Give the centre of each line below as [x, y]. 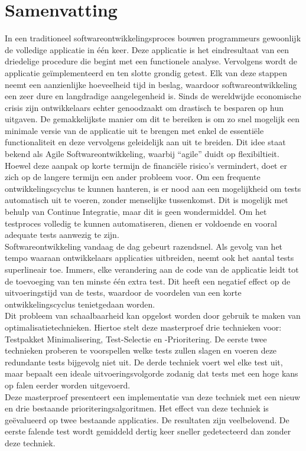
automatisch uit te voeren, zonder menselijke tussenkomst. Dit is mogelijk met [147, 200]
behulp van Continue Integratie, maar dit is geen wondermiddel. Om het [136, 212]
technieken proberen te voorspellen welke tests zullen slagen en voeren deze [141, 350]
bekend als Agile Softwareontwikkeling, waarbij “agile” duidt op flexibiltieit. [142, 154]
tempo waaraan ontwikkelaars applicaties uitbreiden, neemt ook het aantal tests [149, 258]
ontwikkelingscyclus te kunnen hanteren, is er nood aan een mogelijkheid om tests [153, 188]
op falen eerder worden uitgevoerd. [68, 385]
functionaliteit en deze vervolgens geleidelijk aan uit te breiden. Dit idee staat [145, 142]
